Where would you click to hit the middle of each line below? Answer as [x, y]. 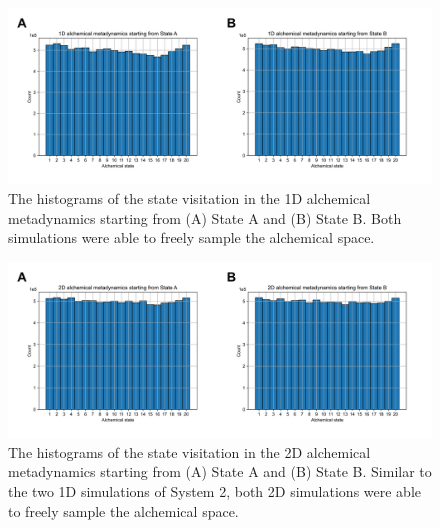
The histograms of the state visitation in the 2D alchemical [189, 451]
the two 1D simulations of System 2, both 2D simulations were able [214, 490]
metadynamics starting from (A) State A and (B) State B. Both [205, 217]
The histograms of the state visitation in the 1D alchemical [189, 197]
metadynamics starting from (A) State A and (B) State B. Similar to [220, 471]
